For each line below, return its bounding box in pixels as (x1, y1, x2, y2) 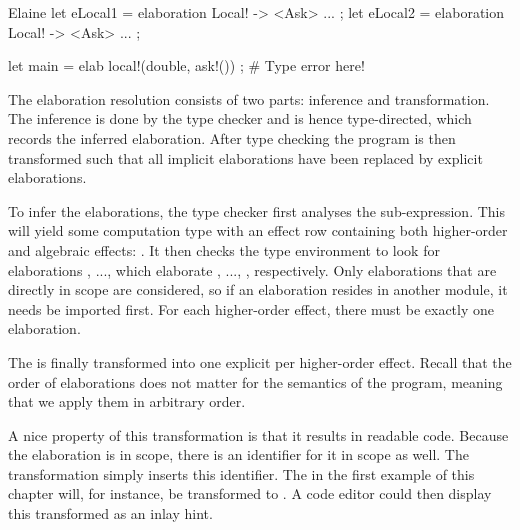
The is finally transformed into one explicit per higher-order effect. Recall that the (8, 351, 512, 372)
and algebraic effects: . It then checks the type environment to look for (8, 239, 440, 260)
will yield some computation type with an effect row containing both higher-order (8, 220, 508, 241)
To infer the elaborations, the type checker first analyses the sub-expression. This (8, 200, 506, 221)
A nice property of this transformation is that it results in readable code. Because (8, 424, 509, 445)
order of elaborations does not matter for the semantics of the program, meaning (8, 371, 503, 392)
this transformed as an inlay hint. (8, 503, 213, 524)
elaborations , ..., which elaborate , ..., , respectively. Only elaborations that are (8, 259, 497, 280)
